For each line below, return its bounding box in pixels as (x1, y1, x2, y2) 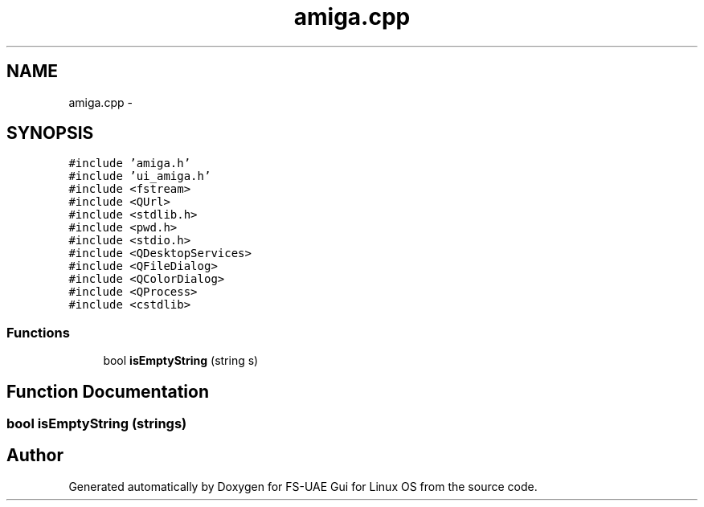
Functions (6, 324, 70, 341)
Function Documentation (6, 381, 209, 402)
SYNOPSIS (6, 123, 94, 144)
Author (6, 445, 63, 466)
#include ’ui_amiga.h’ (68, 170, 211, 183)
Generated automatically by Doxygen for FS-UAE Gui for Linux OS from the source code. (68, 479, 538, 493)
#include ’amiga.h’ (68, 157, 191, 170)
